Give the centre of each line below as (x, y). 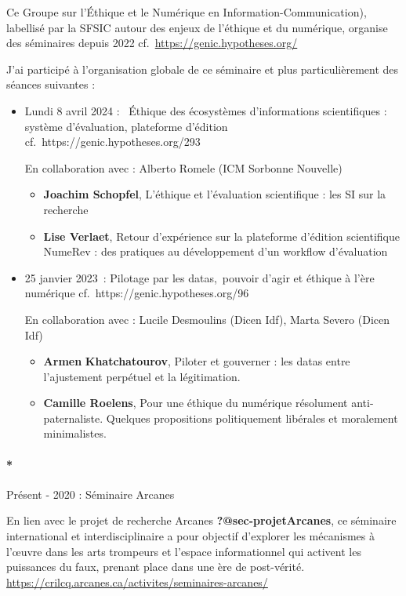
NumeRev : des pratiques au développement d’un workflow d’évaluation (216, 251)
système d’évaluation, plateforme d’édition (126, 126)
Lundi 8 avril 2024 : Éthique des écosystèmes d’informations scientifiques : (206, 110)
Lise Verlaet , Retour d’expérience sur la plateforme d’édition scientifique (221, 236)
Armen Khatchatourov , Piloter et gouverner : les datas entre (197, 361)
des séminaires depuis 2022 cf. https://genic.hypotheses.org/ (152, 43)
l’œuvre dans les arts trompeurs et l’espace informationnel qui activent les (184, 551)
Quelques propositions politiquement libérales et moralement (252, 418)
